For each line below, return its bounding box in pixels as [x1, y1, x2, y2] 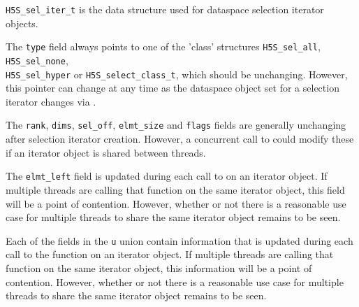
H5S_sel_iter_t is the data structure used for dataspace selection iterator [6, 2, 324, 16]
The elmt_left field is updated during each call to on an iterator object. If [6, 169, 328, 183]
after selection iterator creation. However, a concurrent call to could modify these [6, 131, 354, 146]
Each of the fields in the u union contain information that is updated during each [6, 233, 353, 248]
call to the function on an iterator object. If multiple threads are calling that [6, 247, 334, 262]
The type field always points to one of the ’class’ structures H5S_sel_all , [6, 39, 321, 54]
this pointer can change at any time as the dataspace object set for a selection [6, 80, 339, 95]
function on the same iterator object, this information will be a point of [6, 260, 312, 275]
